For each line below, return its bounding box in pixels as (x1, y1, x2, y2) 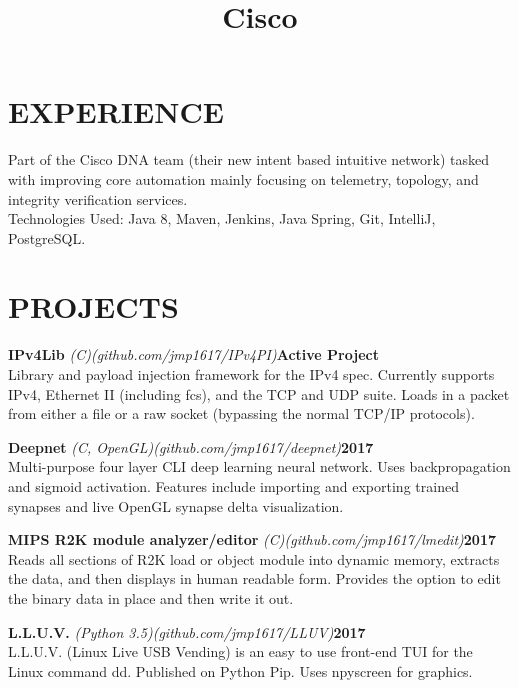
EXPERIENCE (8, 91, 224, 132)
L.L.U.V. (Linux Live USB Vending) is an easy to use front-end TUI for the (8, 641, 473, 662)
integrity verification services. (8, 188, 188, 209)
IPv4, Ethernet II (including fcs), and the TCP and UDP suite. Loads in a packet (8, 383, 510, 404)
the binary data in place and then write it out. (8, 587, 294, 608)
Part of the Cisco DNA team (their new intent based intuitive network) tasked (8, 149, 489, 170)
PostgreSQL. (8, 227, 86, 248)
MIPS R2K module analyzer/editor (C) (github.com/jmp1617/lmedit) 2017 (8, 529, 496, 550)
